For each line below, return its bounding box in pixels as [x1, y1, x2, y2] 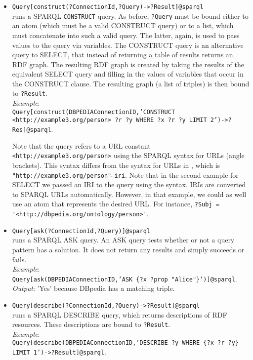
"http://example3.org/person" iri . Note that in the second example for [12, 169, 239, 180]
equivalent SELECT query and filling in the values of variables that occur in [12, 69, 244, 79]
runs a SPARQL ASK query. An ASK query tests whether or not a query [12, 235, 235, 245]
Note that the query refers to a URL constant [12, 140, 151, 151]
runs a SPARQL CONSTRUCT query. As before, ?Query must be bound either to [12, 10, 249, 21]
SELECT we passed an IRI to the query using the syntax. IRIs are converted [12, 179, 246, 190]
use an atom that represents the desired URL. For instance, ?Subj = [12, 199, 219, 209]
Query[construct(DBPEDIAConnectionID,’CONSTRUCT [12, 108, 175, 116]
